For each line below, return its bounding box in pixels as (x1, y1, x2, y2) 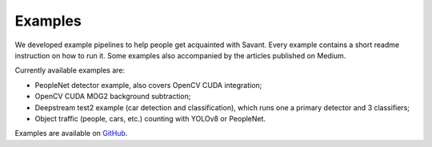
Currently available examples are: (14, 66, 126, 75)
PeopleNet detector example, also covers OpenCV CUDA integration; (34, 80, 262, 89)
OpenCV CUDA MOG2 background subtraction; (34, 92, 191, 101)
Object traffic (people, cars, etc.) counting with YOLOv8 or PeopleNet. (34, 113, 266, 123)
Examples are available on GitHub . (14, 129, 128, 138)
